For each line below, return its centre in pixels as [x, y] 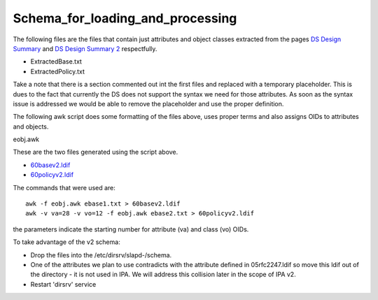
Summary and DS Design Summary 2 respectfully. [85, 48]
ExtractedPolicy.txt [58, 71]
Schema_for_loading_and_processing [125, 18]
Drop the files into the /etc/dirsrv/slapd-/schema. [101, 255]
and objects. [31, 127]
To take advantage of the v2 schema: [66, 242]
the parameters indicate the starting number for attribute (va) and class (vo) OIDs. [131, 229]
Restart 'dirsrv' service [63, 284]
